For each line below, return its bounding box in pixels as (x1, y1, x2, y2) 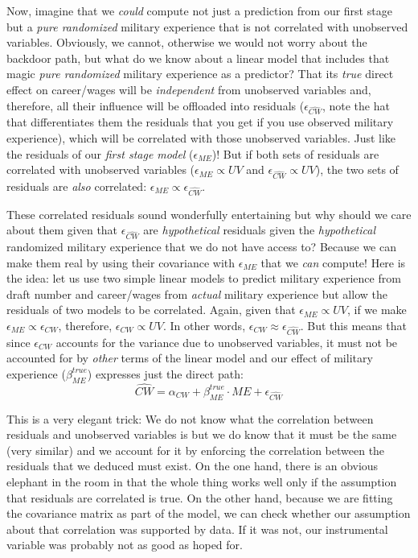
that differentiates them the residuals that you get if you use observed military (6, 114, 394, 130)
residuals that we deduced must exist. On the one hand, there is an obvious (6, 457, 379, 474)
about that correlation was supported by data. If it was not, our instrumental (6, 520, 388, 537)
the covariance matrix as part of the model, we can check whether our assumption (6, 505, 411, 522)
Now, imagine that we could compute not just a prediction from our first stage (6, 2, 392, 19)
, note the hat (322, 97, 390, 114)
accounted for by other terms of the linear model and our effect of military (6, 349, 373, 366)
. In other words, (162, 316, 246, 333)
